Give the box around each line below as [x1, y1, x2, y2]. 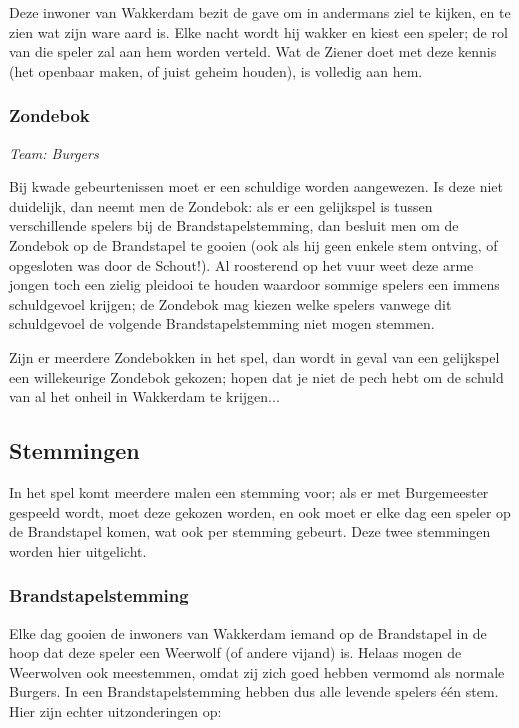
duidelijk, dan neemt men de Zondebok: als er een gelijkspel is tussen [9, 195, 433, 216]
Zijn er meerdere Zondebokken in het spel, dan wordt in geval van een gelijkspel [9, 346, 500, 367]
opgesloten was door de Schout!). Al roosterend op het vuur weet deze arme [9, 254, 474, 275]
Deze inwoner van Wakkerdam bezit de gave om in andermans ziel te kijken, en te [9, 2, 511, 22]
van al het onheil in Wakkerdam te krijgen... [9, 386, 280, 407]
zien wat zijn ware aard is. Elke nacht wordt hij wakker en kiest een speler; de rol [9, 21, 508, 42]
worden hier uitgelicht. [9, 540, 147, 561]
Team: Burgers [9, 142, 99, 163]
